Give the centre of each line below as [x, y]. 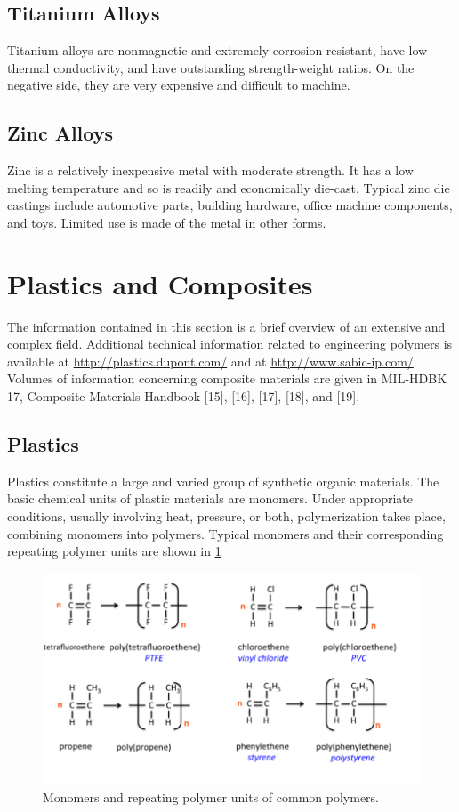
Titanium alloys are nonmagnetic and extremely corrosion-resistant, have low [217, 50]
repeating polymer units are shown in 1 [114, 551]
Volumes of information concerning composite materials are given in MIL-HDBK [227, 378]
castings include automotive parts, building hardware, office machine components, [230, 205]
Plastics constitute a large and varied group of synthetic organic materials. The [223, 481]
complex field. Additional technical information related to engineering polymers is [230, 344]
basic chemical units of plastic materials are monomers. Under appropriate [210, 498]
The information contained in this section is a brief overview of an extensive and [226, 326]
